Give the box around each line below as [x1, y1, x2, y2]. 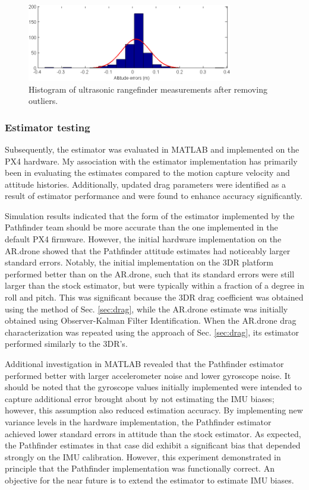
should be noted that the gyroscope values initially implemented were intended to [5, 381, 302, 393]
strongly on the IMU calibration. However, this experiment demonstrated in [5, 450, 281, 463]
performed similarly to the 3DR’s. [5, 337, 128, 350]
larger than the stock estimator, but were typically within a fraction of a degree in [5, 279, 304, 292]
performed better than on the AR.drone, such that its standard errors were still [5, 267, 295, 280]
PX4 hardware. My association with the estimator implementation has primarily [5, 154, 298, 167]
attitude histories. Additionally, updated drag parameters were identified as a [5, 178, 286, 190]
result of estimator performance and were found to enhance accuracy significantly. [5, 189, 302, 202]
